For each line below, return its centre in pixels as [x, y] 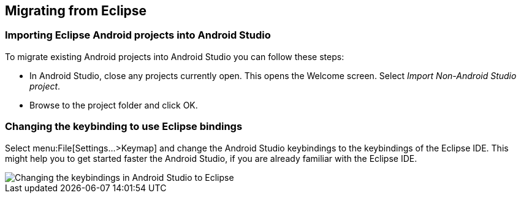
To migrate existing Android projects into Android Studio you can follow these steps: [175, 56]
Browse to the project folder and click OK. [114, 105]
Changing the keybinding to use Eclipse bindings [124, 127]
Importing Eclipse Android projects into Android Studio [138, 35]
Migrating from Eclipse [76, 11]
